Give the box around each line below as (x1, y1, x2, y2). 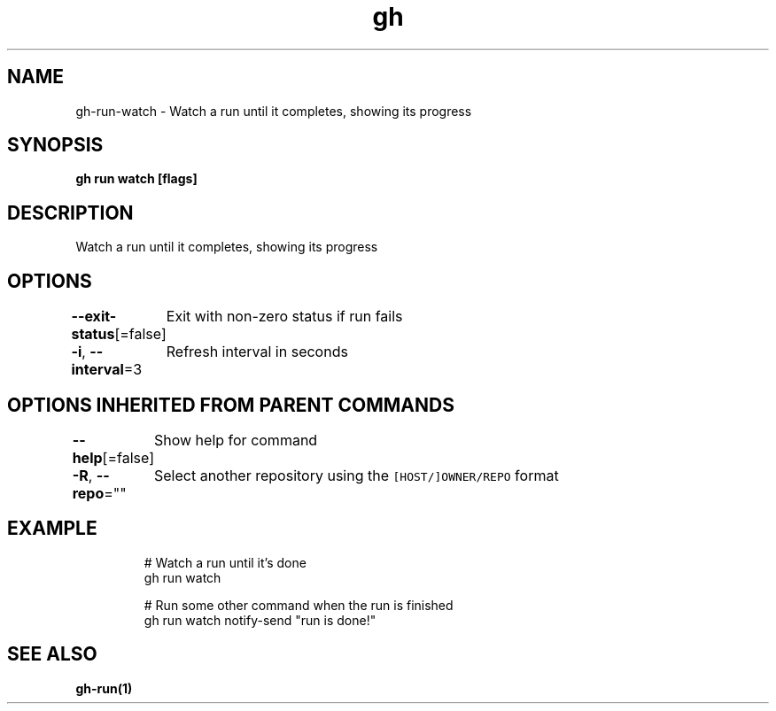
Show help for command (153, 430, 318, 449)
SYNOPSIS (7, 134, 104, 157)
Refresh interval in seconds (166, 343, 348, 361)
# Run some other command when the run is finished (144, 597, 454, 613)
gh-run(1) (75, 680, 133, 696)
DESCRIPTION (7, 201, 134, 224)
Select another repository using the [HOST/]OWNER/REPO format (153, 466, 559, 484)
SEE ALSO (7, 643, 97, 666)
